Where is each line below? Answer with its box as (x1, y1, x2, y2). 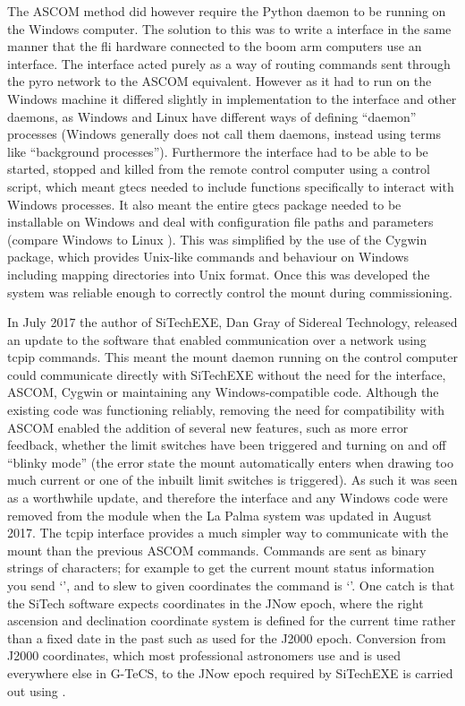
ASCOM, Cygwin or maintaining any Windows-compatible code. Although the (7, 383, 439, 401)
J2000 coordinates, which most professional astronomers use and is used (7, 646, 402, 665)
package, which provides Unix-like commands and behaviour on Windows (7, 247, 410, 266)
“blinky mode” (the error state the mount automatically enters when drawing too (7, 452, 453, 471)
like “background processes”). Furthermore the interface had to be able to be (7, 142, 428, 160)
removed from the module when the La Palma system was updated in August (7, 505, 432, 524)
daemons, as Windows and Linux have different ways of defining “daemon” (7, 107, 417, 125)
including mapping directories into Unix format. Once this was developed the (7, 264, 430, 283)
